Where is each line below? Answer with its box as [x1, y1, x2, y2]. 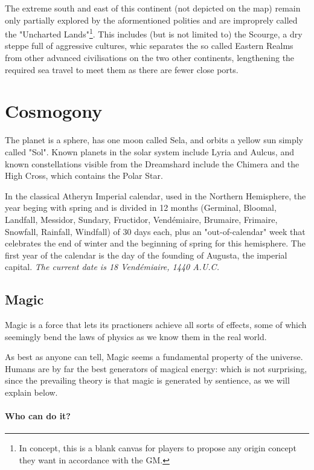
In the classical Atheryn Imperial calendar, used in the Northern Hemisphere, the [5, 189, 306, 202]
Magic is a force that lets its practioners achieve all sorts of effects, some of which [5, 318, 307, 331]
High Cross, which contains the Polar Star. [5, 169, 163, 182]
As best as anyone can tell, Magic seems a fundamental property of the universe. [5, 350, 303, 363]
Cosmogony [5, 98, 103, 123]
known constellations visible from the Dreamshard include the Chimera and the [5, 157, 300, 170]
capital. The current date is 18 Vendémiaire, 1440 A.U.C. [5, 260, 219, 273]
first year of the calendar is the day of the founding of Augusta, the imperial [5, 248, 287, 261]
